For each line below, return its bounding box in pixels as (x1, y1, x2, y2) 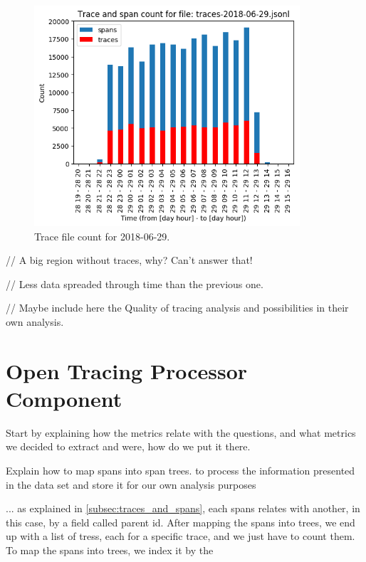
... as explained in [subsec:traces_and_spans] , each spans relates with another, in (6, 501, 360, 516)
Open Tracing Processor (6, 356, 248, 385)
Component (6, 383, 122, 413)
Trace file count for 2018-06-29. (34, 228, 170, 243)
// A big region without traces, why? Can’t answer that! (6, 253, 253, 267)
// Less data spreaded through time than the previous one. (6, 276, 263, 291)
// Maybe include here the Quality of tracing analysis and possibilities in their (6, 300, 349, 315)
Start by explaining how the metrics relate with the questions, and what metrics (6, 425, 356, 440)
